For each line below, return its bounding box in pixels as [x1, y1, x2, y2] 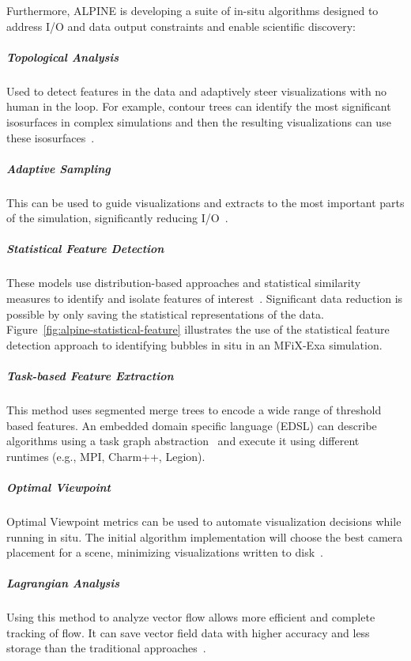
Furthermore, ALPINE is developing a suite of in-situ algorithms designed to [6, 2, 379, 18]
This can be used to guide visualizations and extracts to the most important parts [6, 194, 405, 210]
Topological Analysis [6, 48, 119, 65]
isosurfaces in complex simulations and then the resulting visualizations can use [6, 113, 391, 130]
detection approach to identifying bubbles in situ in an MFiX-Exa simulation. [6, 336, 383, 353]
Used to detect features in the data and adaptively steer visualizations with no [6, 82, 387, 99]
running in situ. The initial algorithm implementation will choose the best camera [6, 528, 403, 545]
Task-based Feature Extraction [6, 368, 174, 383]
